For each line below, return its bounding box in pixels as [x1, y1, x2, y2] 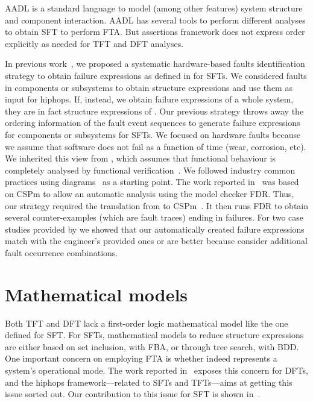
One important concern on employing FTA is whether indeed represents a [5, 352, 277, 365]
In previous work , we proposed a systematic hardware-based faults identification [5, 57, 305, 70]
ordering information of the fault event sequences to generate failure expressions [5, 116, 300, 129]
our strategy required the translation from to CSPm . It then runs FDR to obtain [5, 199, 309, 212]
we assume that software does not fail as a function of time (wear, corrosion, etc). [5, 140, 306, 152]
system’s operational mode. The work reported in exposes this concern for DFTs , [5, 363, 308, 376]
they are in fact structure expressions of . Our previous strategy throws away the [5, 104, 304, 117]
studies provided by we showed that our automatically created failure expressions [5, 222, 305, 235]
